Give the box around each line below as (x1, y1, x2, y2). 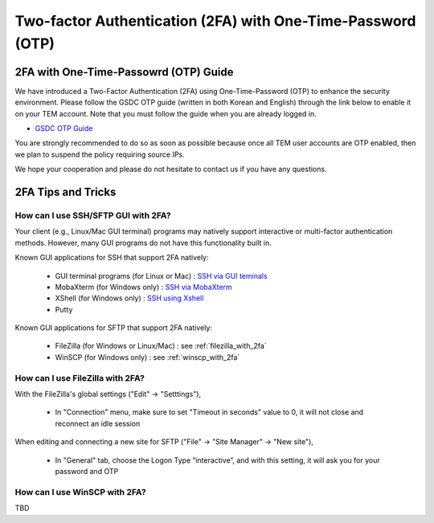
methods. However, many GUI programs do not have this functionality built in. (14, 238, 272, 247)
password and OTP (55, 466, 119, 476)
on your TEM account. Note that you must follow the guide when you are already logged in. (14, 108, 317, 118)
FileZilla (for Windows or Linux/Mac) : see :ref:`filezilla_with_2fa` (55, 341, 267, 351)
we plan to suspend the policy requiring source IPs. (14, 149, 185, 159)
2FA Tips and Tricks (14, 186, 117, 199)
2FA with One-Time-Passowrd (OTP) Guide (14, 65, 234, 79)
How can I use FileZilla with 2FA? (14, 372, 145, 383)
